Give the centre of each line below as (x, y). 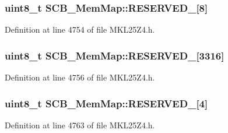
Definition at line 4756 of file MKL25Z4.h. (80, 77)
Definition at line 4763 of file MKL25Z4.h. (80, 125)
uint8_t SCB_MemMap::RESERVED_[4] (106, 103)
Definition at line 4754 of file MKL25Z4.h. (80, 29)
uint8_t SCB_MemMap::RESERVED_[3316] (115, 55)
